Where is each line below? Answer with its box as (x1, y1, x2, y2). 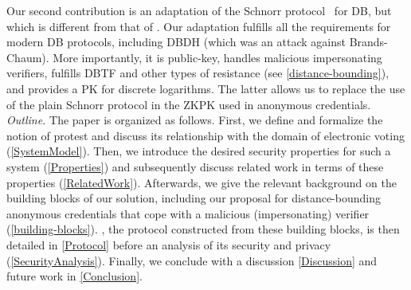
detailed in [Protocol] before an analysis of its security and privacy (6, 236, 331, 253)
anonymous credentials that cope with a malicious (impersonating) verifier (6, 205, 370, 221)
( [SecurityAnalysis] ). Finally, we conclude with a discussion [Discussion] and (6, 252, 378, 268)
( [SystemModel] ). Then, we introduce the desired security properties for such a (6, 143, 391, 159)
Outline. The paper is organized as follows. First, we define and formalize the (6, 112, 383, 128)
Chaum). (6, 49, 49, 65)
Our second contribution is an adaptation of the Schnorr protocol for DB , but (6, 2, 392, 18)
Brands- (349, 33, 388, 50)
